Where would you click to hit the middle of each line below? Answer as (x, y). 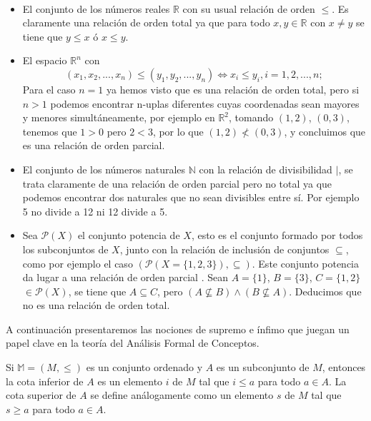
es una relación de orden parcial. (94, 145)
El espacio (45, 60)
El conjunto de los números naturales (104, 169)
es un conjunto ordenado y (144, 367)
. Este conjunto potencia (306, 263)
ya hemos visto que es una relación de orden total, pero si (233, 89)
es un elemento (130, 381)
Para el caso (49, 89)
